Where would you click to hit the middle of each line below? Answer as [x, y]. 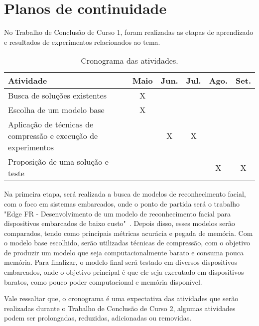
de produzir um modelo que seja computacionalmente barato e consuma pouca [124, 252]
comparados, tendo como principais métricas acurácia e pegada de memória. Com [129, 233]
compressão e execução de [53, 136]
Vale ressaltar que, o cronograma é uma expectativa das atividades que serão [121, 298]
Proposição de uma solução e [58, 162]
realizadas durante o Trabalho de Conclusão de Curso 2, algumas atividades [120, 308]
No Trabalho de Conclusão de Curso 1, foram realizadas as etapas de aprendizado [129, 32]
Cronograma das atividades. [129, 61]
